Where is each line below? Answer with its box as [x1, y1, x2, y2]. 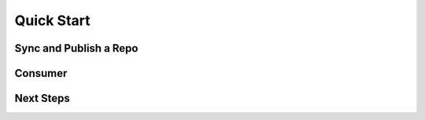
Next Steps [14, 92, 70, 105]
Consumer [14, 67, 68, 80]
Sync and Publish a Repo [14, 42, 139, 55]
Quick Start [14, 12, 91, 29]
